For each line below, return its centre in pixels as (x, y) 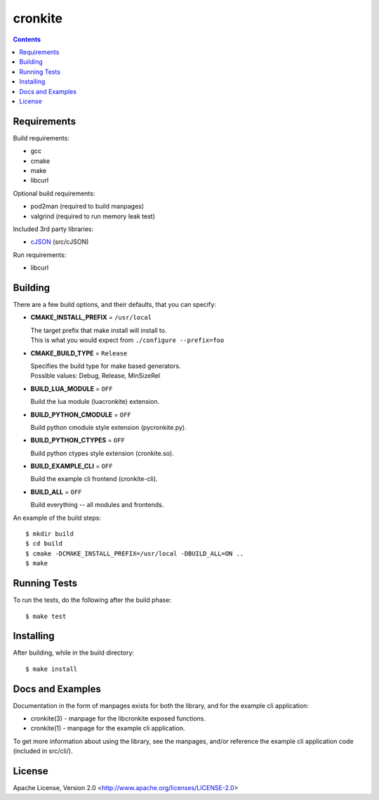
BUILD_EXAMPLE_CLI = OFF (72, 466)
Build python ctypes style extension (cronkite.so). (102, 453)
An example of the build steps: (57, 518)
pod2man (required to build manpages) (87, 206)
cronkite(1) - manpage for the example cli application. (108, 728)
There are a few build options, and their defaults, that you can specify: (115, 304)
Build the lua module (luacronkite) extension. (95, 402)
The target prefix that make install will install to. (99, 330)
